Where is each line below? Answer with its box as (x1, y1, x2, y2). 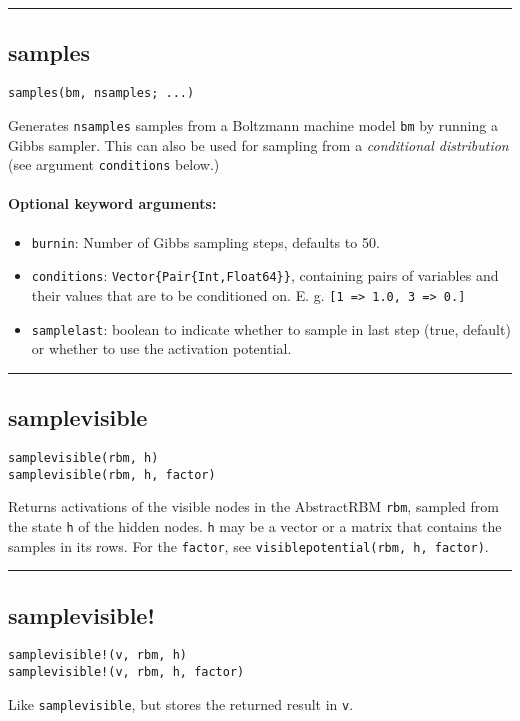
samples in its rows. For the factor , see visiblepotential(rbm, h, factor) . (8, 535, 489, 556)
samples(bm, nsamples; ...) (8, 86, 195, 101)
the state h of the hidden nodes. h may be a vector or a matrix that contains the (8, 515, 502, 536)
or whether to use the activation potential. (31, 338, 292, 359)
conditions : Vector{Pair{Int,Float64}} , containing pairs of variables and (31, 265, 499, 286)
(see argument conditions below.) (8, 154, 220, 175)
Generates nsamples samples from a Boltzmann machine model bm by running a (8, 114, 498, 135)
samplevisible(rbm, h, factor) (8, 467, 216, 482)
